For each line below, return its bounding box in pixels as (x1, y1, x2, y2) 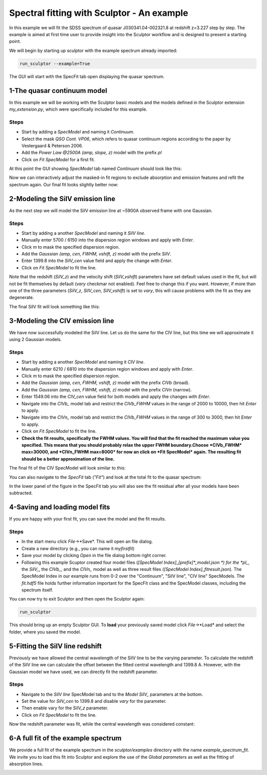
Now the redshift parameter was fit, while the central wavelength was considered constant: (9, 721, 195, 727)
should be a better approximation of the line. (21, 456, 115, 462)
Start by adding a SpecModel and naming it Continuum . (21, 129, 134, 135)
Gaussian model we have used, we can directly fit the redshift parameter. (9, 669, 158, 675)
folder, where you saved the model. (9, 629, 81, 635)
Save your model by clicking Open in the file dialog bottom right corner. (21, 553, 167, 559)
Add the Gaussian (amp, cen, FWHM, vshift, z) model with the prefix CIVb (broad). (21, 380, 190, 386)
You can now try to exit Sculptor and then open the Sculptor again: (9, 596, 145, 602)
